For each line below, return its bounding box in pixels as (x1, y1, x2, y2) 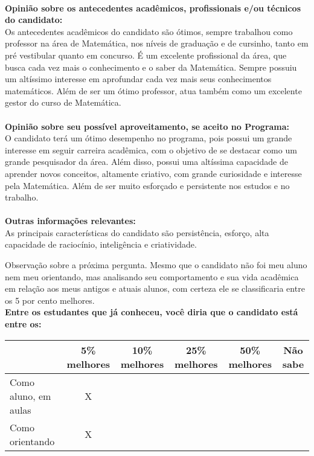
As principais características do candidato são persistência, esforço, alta (5, 226, 269, 239)
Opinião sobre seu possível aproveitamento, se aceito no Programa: (5, 120, 290, 132)
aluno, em (10, 388, 51, 403)
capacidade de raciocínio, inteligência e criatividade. (5, 238, 197, 251)
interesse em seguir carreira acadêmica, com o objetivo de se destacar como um (5, 143, 297, 156)
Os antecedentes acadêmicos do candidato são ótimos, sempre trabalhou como (5, 25, 293, 37)
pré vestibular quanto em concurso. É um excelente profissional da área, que (5, 48, 287, 61)
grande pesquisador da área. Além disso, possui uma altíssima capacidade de (5, 155, 288, 168)
